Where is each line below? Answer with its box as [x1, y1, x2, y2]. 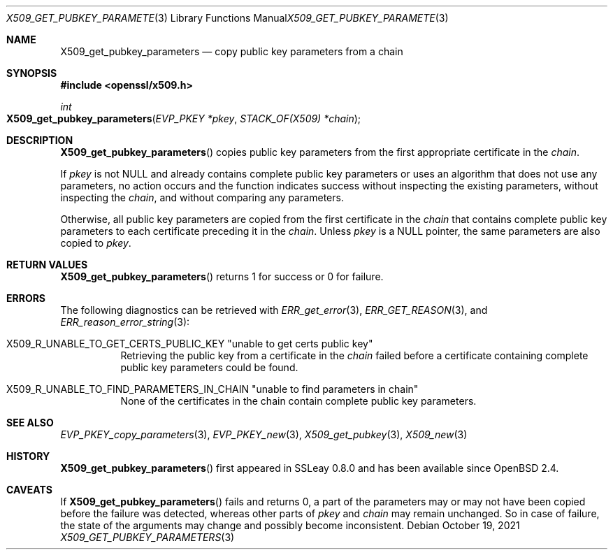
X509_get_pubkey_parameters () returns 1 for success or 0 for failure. [60, 271, 384, 282]
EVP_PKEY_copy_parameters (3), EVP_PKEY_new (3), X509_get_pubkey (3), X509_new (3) [60, 428, 468, 440]
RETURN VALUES [6, 259, 88, 271]
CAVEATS [6, 484, 52, 496]
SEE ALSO [6, 417, 54, 428]
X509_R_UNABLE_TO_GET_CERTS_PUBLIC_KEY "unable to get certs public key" [6, 338, 373, 349]
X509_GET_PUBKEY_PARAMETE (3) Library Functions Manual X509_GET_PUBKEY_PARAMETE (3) [6, 12, 449, 24]
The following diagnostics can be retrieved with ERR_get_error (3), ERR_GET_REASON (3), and [60, 304, 488, 316]
